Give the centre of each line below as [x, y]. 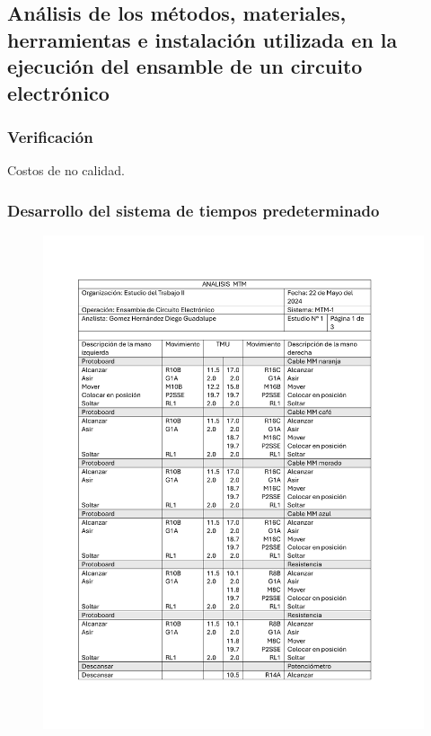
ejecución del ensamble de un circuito [185, 66]
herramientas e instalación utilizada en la [202, 39]
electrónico [58, 92]
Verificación [50, 136]
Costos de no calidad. [66, 170]
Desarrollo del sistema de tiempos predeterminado [194, 210]
